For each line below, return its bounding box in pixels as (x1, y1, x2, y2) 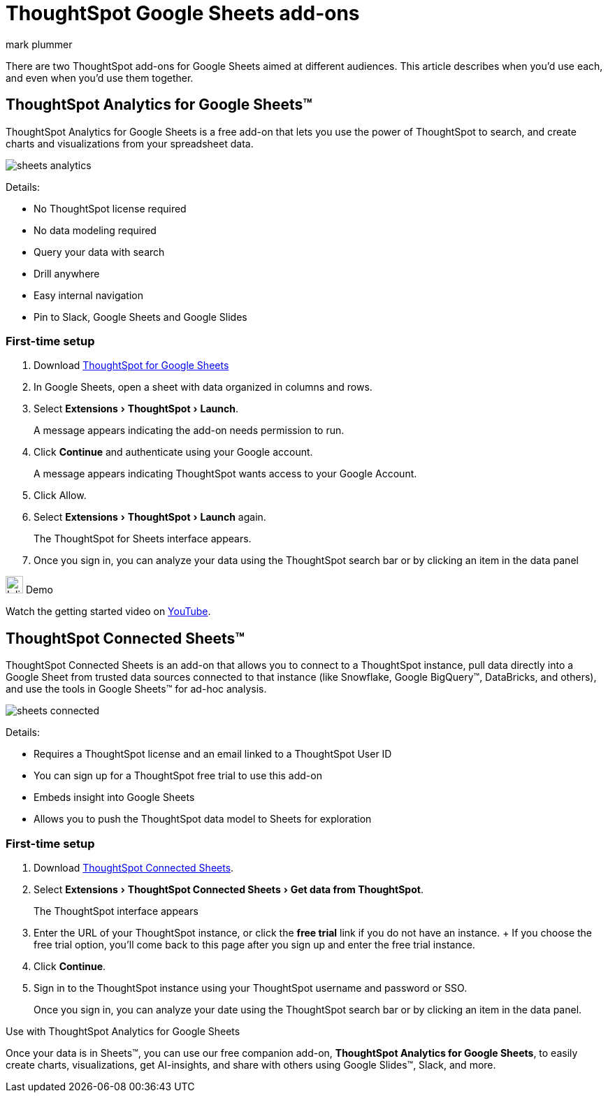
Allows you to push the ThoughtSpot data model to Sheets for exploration (34, 813, 372, 825)
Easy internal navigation (34, 289, 143, 301)
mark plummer (6, 38, 73, 50)
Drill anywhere (34, 267, 100, 280)
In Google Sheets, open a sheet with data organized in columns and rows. (34, 381, 372, 393)
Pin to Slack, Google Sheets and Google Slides (34, 310, 247, 323)
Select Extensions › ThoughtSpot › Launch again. (34, 511, 266, 523)
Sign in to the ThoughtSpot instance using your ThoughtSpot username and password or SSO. (34, 981, 468, 994)
